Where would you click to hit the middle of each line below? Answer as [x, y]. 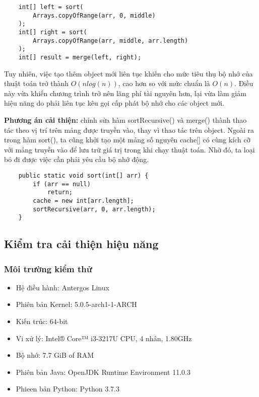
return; [60, 192]
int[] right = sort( [53, 32]
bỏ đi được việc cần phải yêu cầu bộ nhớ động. [77, 159]
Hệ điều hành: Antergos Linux [62, 287]
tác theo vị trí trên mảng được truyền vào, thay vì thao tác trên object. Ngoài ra [129, 130]
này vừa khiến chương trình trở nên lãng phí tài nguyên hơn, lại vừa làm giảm [125, 93]
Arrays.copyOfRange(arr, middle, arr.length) [111, 41]
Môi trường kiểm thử [48, 268]
